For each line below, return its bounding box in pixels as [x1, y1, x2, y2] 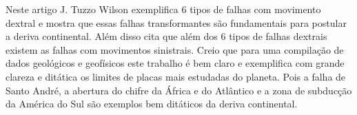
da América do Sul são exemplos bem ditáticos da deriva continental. [6, 96, 298, 111]
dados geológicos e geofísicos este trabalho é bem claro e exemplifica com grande [6, 56, 345, 70]
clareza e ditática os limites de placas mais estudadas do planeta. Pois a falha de [6, 69, 346, 83]
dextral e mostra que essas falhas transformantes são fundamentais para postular [6, 15, 347, 30]
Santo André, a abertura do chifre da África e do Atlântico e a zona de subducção [6, 83, 352, 97]
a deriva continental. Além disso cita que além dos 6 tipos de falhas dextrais [6, 29, 327, 43]
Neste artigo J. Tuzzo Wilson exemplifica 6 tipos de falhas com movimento [6, 2, 321, 16]
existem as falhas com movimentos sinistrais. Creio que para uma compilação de [6, 42, 344, 56]
